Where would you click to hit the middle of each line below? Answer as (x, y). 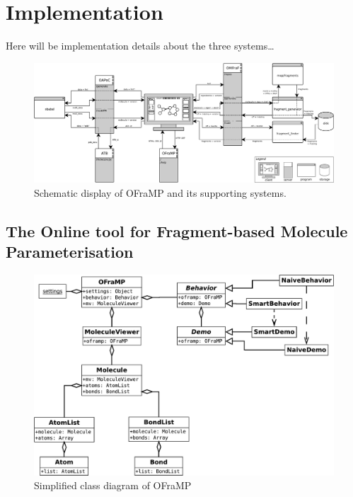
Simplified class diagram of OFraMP (113, 485)
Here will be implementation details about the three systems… (140, 46)
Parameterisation (70, 252)
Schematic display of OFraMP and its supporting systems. (160, 192)
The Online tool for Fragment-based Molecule (177, 230)
